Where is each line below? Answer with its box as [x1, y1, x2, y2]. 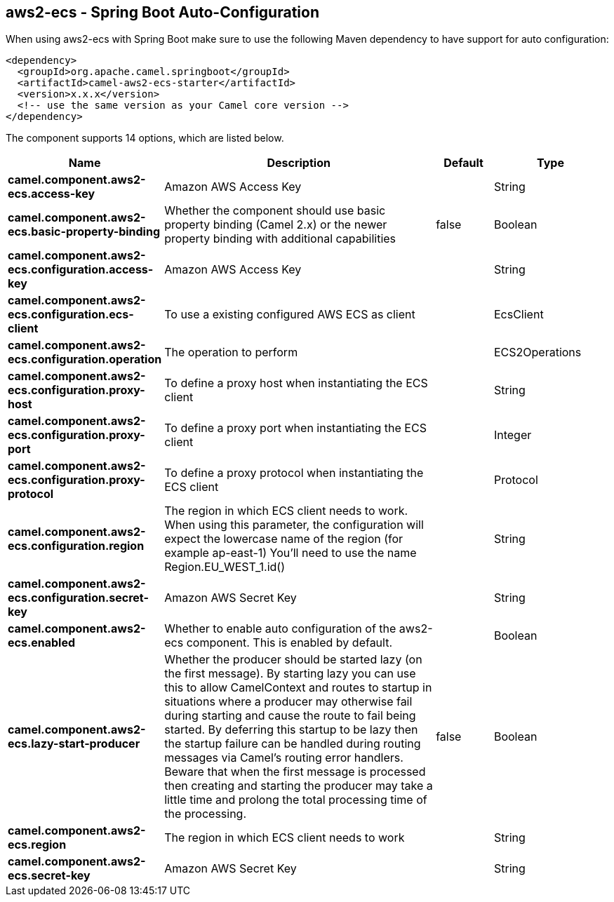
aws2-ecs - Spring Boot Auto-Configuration [6, 4, 319, 21]
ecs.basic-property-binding [8, 224, 161, 239]
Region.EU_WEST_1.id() [164, 560, 285, 574]
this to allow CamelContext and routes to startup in [164, 680, 432, 695]
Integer [493, 428, 532, 443]
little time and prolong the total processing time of [164, 793, 427, 807]
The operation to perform [164, 345, 298, 360]
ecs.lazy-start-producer [8, 736, 140, 751]
